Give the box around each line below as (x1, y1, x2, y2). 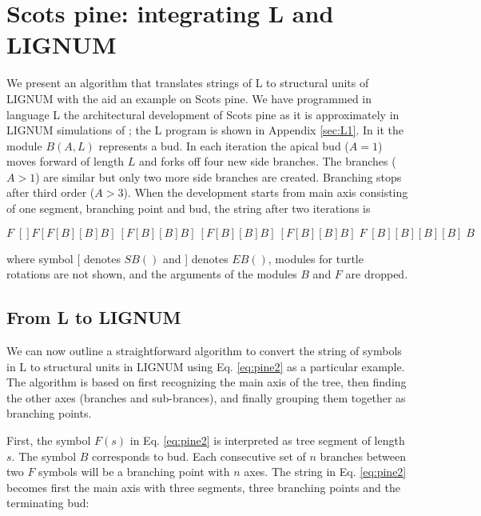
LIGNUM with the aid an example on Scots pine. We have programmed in (6, 90, 372, 106)
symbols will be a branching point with (38, 463, 230, 480)
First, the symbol (6, 432, 91, 449)
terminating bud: (6, 494, 89, 511)
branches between (320, 447, 407, 464)
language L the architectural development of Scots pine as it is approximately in (6, 106, 400, 122)
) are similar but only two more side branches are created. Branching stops (35, 168, 402, 185)
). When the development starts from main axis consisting (123, 184, 408, 201)
